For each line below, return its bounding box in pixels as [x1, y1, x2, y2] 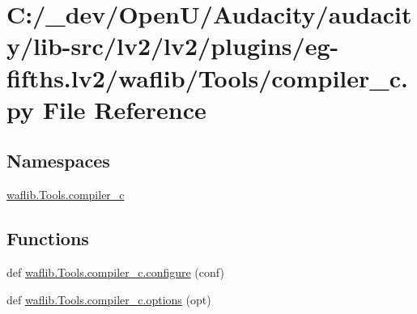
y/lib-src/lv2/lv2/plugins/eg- [6, 29, 339, 62]
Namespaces [6, 148, 110, 173]
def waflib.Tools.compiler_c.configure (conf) [6, 263, 224, 280]
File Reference [42, 92, 206, 125]
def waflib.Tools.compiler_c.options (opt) [6, 291, 211, 308]
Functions [6, 226, 89, 251]
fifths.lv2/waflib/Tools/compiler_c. [6, 61, 408, 94]
